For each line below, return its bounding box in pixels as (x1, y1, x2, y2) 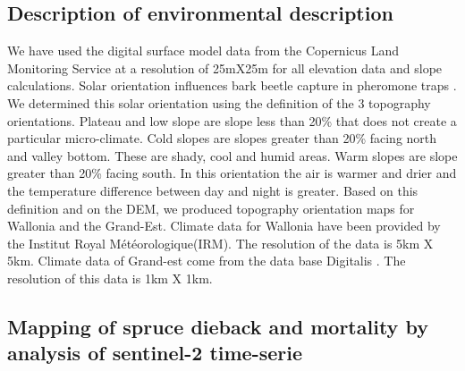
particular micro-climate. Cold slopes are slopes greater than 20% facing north (7, 129, 437, 148)
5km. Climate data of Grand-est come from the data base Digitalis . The (7, 251, 406, 270)
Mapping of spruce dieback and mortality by (7, 312, 428, 340)
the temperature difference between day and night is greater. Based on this (7, 181, 418, 199)
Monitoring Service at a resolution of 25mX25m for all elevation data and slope (7, 58, 443, 77)
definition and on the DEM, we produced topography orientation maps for (7, 198, 415, 217)
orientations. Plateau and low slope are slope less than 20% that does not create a (7, 111, 457, 130)
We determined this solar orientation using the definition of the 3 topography (7, 93, 431, 112)
